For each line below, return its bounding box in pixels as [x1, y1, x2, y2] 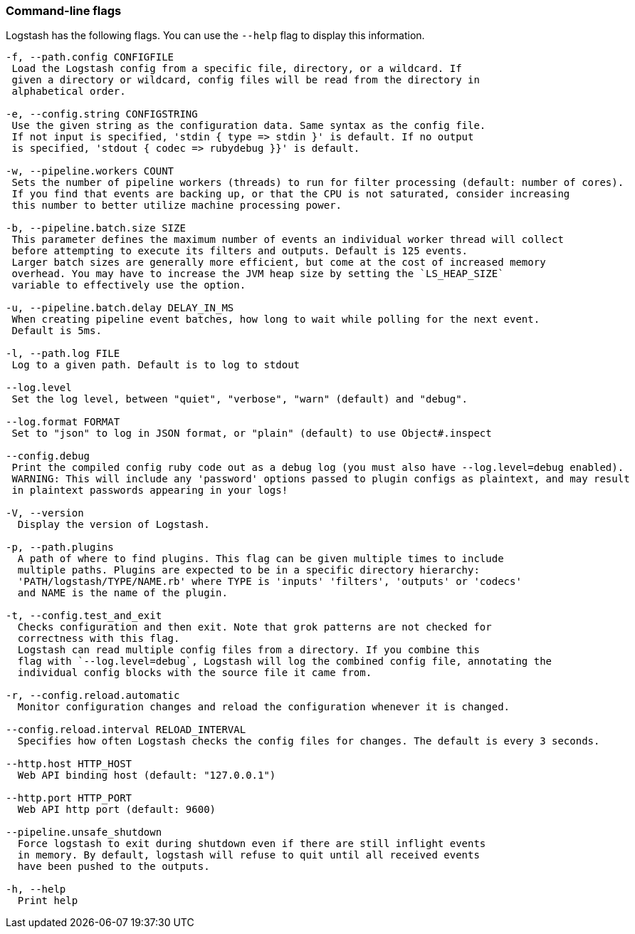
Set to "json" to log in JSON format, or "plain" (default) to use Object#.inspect [11, 427, 492, 440]
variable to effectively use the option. [11, 279, 246, 291]
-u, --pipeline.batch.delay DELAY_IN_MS [6, 302, 234, 314]
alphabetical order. [11, 85, 126, 98]
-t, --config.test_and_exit [6, 610, 162, 622]
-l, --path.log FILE [6, 348, 120, 360]
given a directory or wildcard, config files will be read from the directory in [11, 74, 480, 86]
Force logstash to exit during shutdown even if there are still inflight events [17, 838, 486, 850]
